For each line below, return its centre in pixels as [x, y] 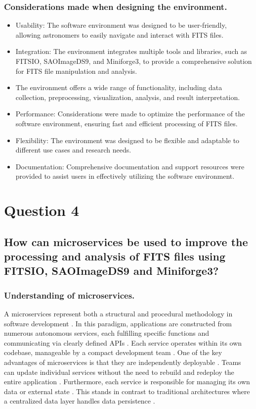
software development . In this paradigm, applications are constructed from [118, 323]
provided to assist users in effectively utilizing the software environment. [125, 176]
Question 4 [42, 210]
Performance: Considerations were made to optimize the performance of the [130, 114]
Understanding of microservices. [69, 295]
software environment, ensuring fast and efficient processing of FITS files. [127, 123]
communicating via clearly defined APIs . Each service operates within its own [123, 342]
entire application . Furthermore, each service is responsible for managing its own [127, 382]
